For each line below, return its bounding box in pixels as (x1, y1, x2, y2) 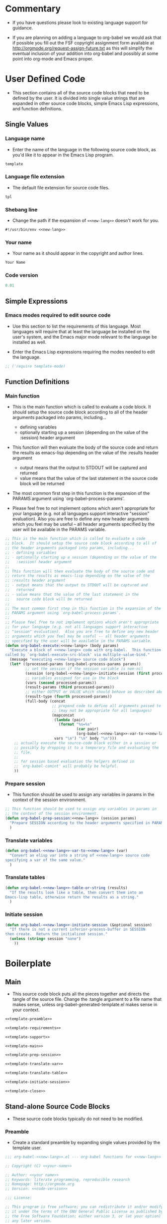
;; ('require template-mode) (5, 364, 66, 369)
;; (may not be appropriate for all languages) (52, 708, 153, 713)
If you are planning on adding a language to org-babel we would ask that (12, 34, 162, 40)
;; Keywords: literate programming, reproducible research (5, 1177, 130, 1182)
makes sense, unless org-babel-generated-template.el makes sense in (12, 1001, 158, 1007)
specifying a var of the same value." (5, 857, 85, 862)
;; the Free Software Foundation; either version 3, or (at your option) (5, 1214, 162, 1219)
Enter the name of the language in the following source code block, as (12, 146, 156, 152)
